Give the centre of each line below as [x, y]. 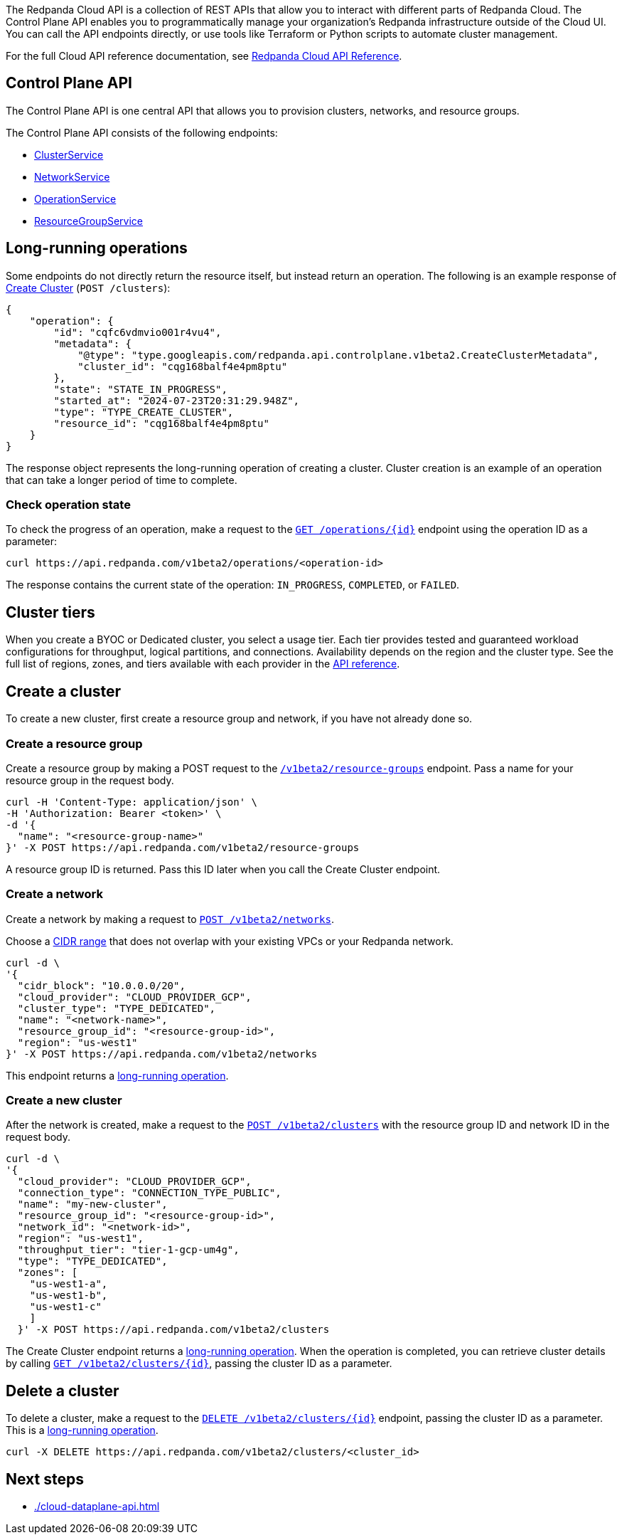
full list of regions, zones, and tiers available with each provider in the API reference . [203, 664]
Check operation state [68, 505]
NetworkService [72, 176]
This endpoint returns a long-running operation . [117, 1075]
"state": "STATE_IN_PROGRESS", [140, 389]
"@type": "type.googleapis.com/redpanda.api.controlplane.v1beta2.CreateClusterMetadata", [338, 355]
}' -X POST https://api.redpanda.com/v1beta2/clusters [173, 1330]
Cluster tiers [50, 612]
